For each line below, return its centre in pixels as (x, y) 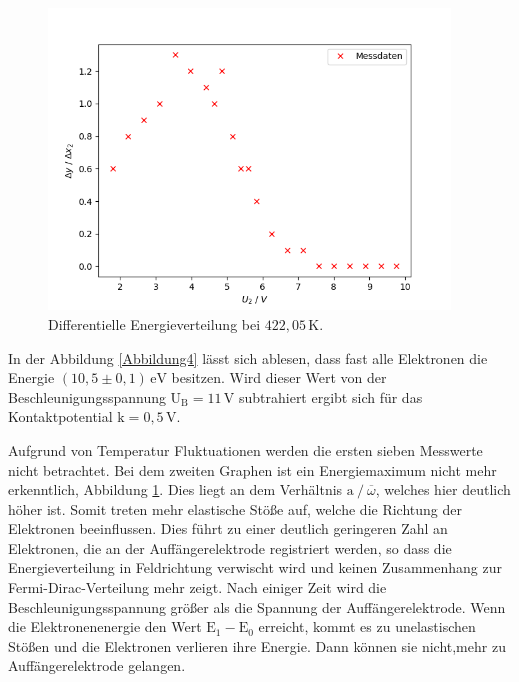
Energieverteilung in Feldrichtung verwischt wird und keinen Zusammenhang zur (255, 567)
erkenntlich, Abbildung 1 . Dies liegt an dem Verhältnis (175, 489)
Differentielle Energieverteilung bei (154, 323)
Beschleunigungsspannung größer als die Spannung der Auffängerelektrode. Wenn (257, 606)
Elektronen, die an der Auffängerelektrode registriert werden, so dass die (230, 547)
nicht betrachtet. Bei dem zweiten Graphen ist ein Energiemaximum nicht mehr (252, 469)
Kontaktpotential (60, 416)
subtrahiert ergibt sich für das (330, 396)
